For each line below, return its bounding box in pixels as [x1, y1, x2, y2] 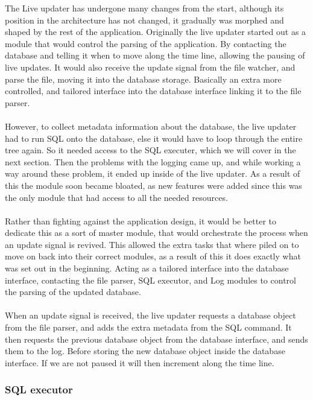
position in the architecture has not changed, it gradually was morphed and [5, 13, 284, 26]
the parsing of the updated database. [5, 285, 141, 298]
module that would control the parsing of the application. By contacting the [5, 37, 286, 49]
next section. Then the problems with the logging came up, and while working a [5, 155, 301, 168]
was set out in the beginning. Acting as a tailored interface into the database [5, 262, 289, 275]
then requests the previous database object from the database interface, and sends [5, 332, 308, 345]
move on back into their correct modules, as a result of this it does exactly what [5, 250, 301, 262]
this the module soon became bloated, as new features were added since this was [5, 179, 302, 191]
